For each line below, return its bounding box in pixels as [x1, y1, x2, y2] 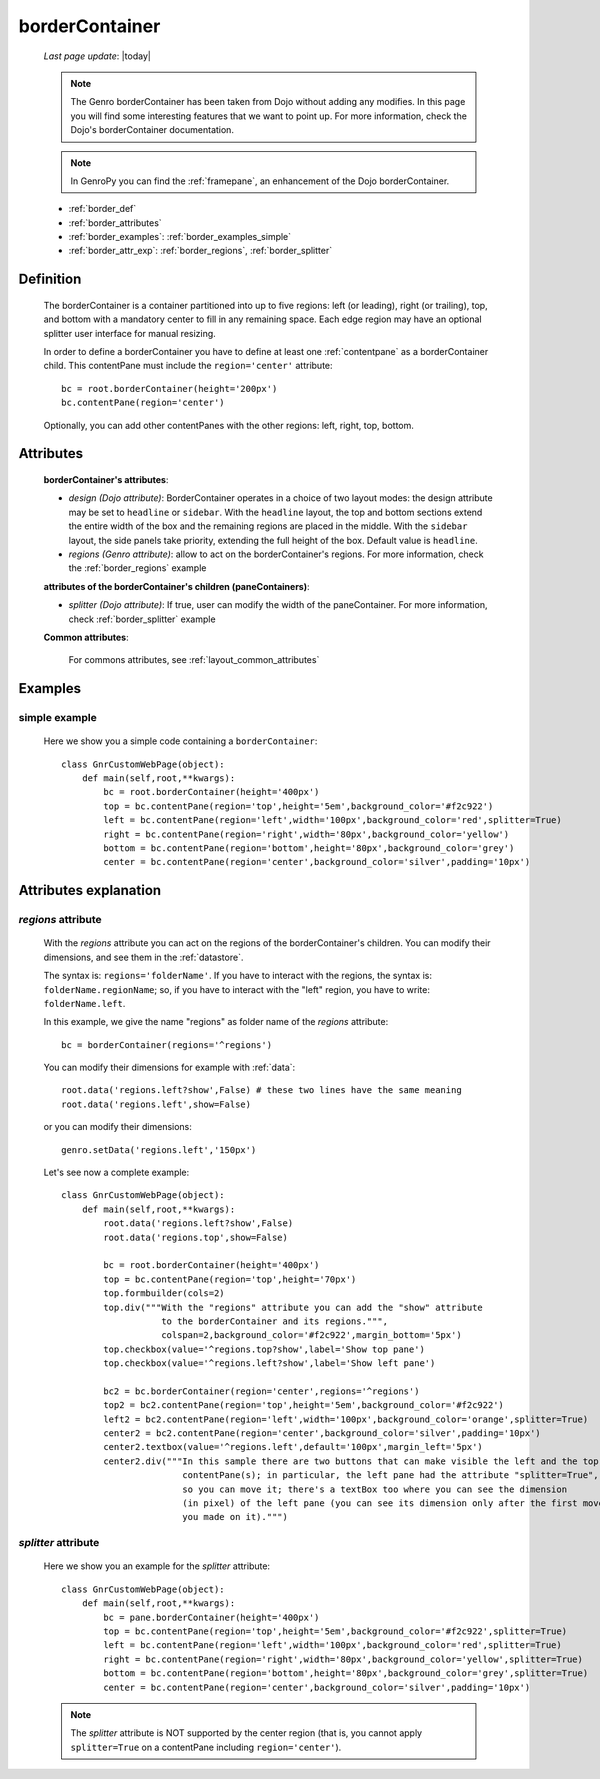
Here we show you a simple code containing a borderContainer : [43, 735, 318, 747]
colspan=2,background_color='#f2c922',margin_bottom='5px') [161, 1330, 462, 1341]
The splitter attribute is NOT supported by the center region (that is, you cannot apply [70, 1727, 423, 1739]
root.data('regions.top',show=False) [103, 1231, 289, 1243]
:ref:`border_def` [68, 203, 137, 215]
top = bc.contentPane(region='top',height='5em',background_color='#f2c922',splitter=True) [103, 1625, 568, 1637]
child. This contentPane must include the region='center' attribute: [43, 360, 334, 372]
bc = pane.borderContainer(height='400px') [103, 1611, 320, 1623]
